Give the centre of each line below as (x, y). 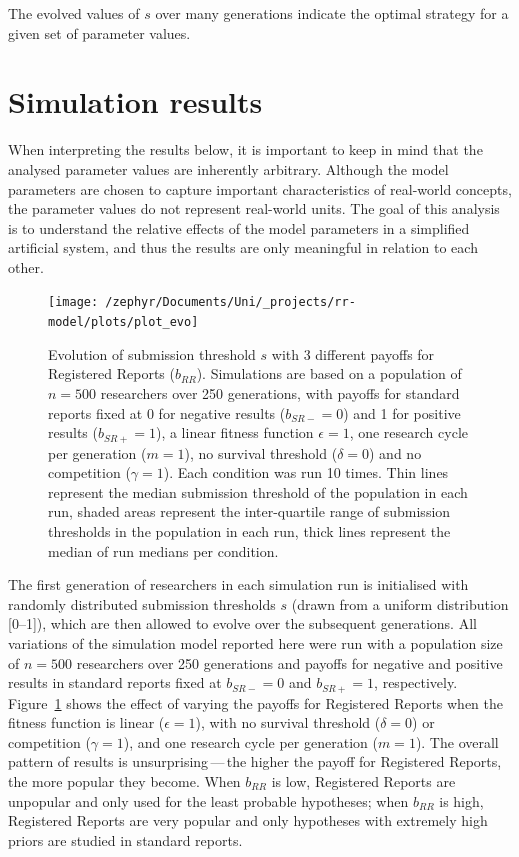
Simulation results (135, 101)
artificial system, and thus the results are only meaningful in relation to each (243, 247)
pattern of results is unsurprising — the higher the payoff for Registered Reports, (255, 761)
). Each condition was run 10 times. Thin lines (306, 472)
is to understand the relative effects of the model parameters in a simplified (239, 227)
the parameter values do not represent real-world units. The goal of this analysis (254, 208)
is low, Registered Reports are (363, 780)
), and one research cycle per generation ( (250, 741)
